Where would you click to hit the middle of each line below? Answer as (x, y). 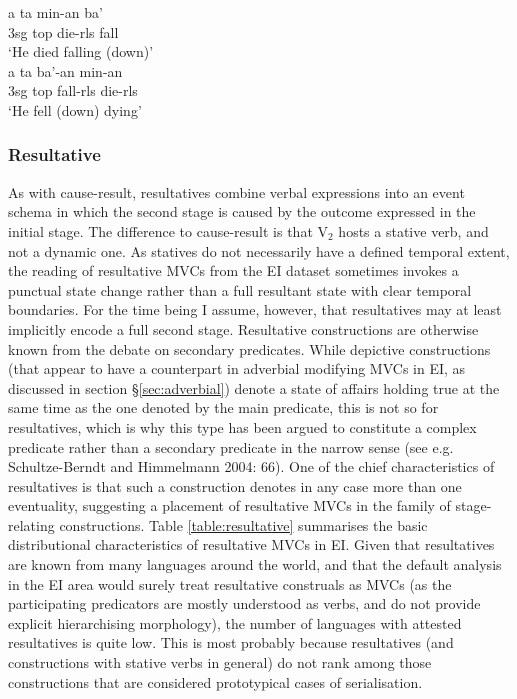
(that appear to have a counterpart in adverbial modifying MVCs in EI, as (237, 368)
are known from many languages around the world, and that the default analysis (255, 564)
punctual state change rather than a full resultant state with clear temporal (240, 289)
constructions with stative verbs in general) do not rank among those (220, 662)
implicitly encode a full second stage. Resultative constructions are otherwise (243, 328)
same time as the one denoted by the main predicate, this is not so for (223, 407)
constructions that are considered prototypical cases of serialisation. (215, 681)
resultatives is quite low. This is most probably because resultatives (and (231, 642)
